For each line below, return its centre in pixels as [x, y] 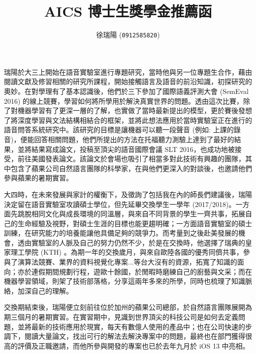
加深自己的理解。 [45, 290]
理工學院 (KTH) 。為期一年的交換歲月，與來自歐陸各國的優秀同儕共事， [127, 252]
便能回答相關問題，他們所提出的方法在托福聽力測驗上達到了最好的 [127, 139]
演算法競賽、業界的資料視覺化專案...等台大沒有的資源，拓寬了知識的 [127, 262]
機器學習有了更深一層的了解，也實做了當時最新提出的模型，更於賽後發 [131, 110]
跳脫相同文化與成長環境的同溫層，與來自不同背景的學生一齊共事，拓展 [131, 214]
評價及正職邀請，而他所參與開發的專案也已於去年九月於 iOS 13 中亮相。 [133, 345]
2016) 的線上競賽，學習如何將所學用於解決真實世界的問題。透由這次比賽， [124, 101]
